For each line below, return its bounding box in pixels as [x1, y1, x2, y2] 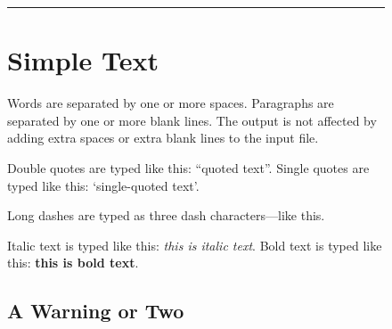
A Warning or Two [7, 297, 184, 325]
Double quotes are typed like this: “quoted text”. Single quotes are [7, 158, 370, 177]
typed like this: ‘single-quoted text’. [7, 176, 200, 194]
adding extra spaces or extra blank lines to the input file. [7, 128, 319, 147]
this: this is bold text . [7, 253, 139, 272]
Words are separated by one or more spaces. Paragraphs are [7, 94, 334, 112]
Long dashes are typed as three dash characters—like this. [7, 206, 325, 225]
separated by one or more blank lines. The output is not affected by [7, 111, 377, 129]
